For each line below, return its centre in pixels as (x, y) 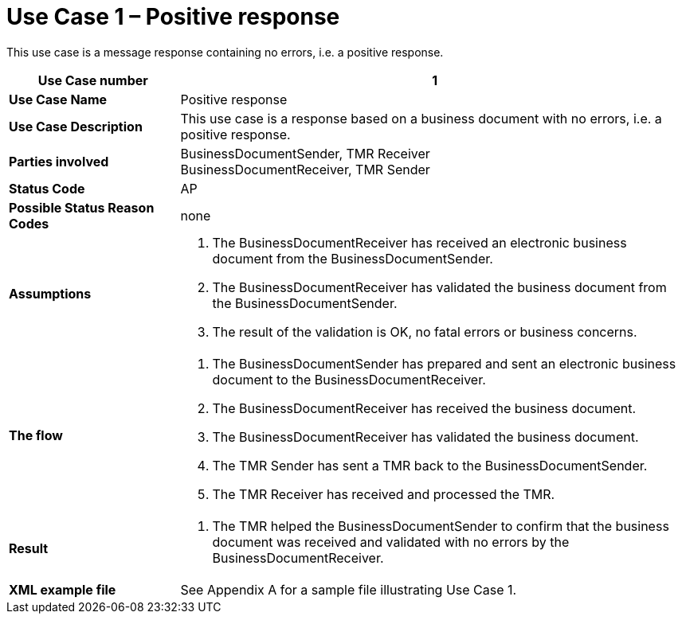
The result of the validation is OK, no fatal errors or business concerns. (425, 331)
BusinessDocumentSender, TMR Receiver (305, 153)
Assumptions (50, 293)
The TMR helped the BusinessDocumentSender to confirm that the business (441, 526)
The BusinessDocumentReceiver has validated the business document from (439, 287)
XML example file (63, 589)
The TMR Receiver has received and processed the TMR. (384, 494)
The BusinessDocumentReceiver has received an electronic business (419, 242)
